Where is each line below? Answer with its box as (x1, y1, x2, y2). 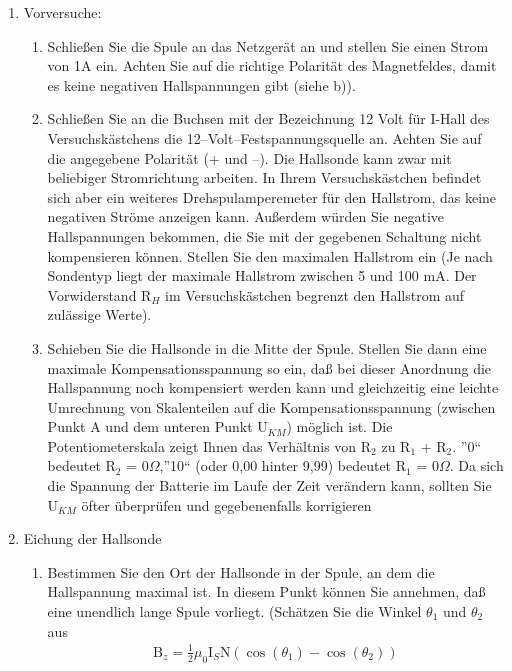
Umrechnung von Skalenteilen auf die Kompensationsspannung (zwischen (47, 396, 496, 417)
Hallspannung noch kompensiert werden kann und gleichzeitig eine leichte (47, 377, 499, 398)
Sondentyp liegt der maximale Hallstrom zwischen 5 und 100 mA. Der (47, 265, 477, 286)
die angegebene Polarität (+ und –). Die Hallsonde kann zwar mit (47, 147, 452, 168)
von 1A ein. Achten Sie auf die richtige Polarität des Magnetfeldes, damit (47, 55, 497, 76)
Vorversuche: (23, 2, 102, 22)
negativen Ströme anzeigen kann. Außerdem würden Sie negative (47, 206, 444, 227)
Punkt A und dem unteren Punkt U (47, 416, 268, 437)
